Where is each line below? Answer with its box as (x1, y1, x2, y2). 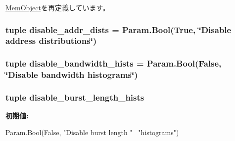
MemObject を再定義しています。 (5, 2, 110, 12)
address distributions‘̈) (5, 35, 97, 47)
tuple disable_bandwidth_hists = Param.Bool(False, (5, 57, 222, 70)
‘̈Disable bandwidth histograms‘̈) (5, 69, 138, 81)
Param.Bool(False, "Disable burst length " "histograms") (5, 127, 179, 137)
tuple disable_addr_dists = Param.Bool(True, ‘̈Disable (5, 23, 232, 35)
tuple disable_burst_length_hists (5, 91, 144, 104)
